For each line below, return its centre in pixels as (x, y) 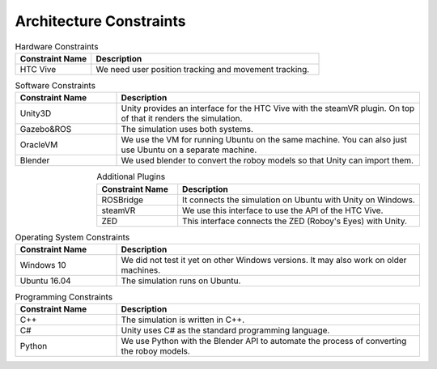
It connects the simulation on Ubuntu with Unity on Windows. (299, 200)
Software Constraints (55, 86)
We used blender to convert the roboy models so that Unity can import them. (267, 160)
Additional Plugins (131, 176)
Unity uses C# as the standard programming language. (225, 330)
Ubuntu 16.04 (46, 281)
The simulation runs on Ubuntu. (181, 281)
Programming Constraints (64, 297)
